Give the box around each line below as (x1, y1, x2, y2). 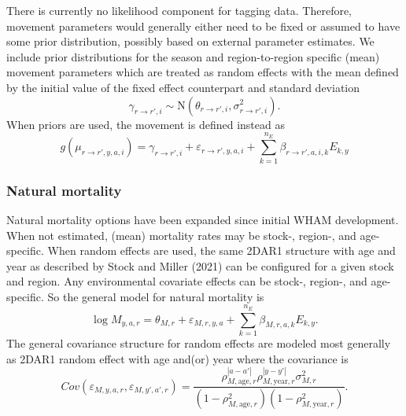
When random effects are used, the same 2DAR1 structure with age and (47, 242, 396, 259)
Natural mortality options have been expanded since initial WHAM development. (6, 211, 399, 227)
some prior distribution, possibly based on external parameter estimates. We (6, 33, 375, 50)
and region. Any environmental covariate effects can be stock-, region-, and (6, 273, 367, 289)
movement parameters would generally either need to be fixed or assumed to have (6, 17, 400, 34)
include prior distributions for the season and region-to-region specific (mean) (6, 48, 380, 64)
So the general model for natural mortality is (47, 288, 264, 304)
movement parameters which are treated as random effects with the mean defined (6, 64, 399, 80)
